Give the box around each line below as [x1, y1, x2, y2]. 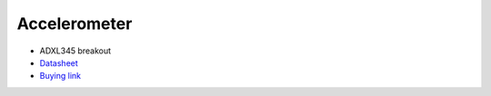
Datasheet [39, 57, 79, 68]
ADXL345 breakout [39, 45, 112, 56]
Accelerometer [16, 14, 133, 34]
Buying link [39, 71, 82, 82]
